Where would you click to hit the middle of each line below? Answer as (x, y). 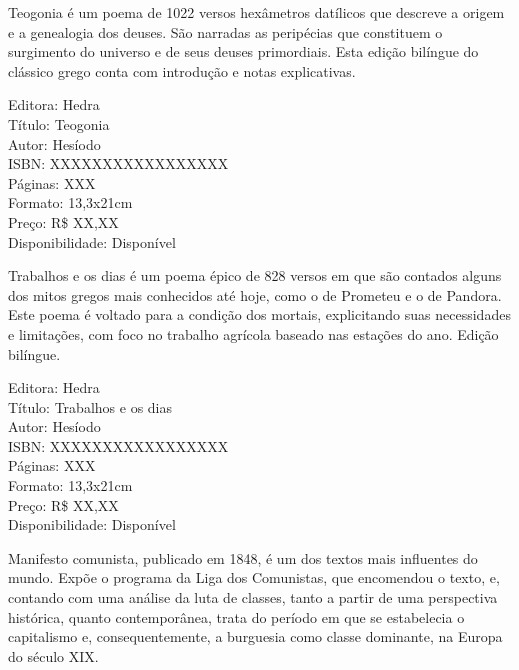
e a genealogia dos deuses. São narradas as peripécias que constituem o (225, 31)
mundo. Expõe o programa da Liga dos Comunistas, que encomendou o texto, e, (254, 577)
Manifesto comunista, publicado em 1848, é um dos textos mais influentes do (243, 557)
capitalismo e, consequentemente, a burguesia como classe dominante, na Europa (255, 636)
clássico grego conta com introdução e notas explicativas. (182, 70)
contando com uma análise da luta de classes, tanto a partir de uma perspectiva (253, 597)
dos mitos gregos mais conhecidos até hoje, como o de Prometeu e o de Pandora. (255, 294)
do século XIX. (53, 655)
